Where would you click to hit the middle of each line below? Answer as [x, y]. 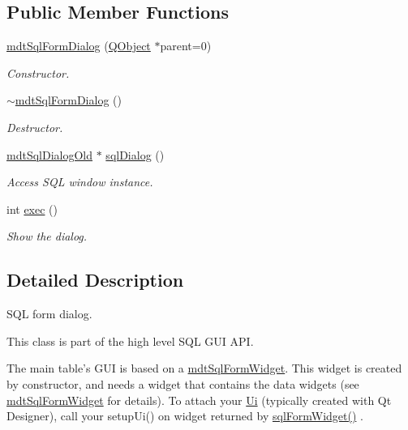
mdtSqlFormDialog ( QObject [79, 46]
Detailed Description [95, 280]
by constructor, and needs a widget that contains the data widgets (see [183, 383]
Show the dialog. [47, 236]
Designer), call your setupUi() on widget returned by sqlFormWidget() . [185, 416]
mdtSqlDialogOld [50, 154]
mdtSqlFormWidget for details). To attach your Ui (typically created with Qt [199, 400]
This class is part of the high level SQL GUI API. [130, 341]
